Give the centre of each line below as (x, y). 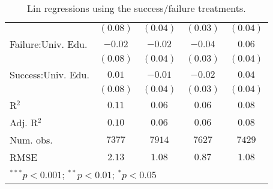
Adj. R (24, 122)
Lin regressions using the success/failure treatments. (136, 8)
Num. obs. (31, 140)
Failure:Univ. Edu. (49, 44)
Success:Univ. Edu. (49, 74)
